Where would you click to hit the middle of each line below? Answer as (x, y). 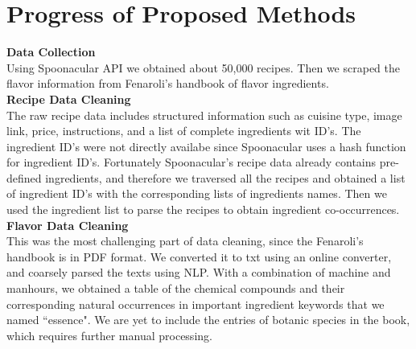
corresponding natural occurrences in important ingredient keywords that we (196, 304)
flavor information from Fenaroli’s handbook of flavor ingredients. (168, 83)
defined (24, 177)
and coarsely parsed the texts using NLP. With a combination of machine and (199, 272)
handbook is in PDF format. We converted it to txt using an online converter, (199, 256)
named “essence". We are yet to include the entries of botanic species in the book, (208, 320)
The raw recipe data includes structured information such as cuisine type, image (204, 115)
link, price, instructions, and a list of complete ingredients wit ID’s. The (184, 131)
